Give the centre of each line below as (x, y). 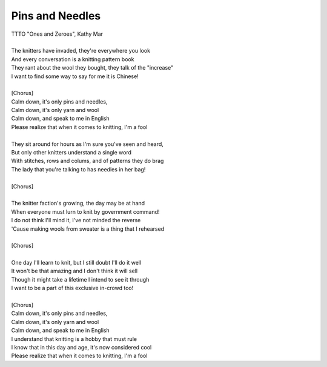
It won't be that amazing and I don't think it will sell (74, 271)
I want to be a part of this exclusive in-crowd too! (72, 288)
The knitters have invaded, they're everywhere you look (81, 51)
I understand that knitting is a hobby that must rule (74, 339)
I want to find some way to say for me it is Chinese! (75, 76)
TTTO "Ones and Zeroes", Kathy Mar (57, 34)
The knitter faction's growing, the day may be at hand (78, 203)
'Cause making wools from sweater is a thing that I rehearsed (88, 229)
